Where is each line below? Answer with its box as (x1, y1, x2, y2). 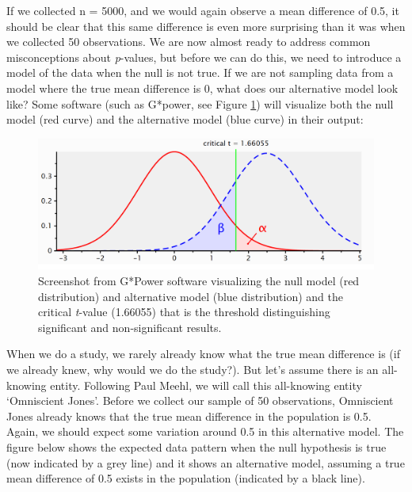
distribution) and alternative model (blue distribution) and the (38, 288, 343, 304)
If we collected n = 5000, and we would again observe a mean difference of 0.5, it (6, 2, 399, 18)
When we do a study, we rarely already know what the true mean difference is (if (6, 345, 400, 362)
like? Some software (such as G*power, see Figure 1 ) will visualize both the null (6, 95, 394, 112)
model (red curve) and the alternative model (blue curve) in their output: (6, 111, 364, 128)
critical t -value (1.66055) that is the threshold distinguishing (38, 303, 330, 320)
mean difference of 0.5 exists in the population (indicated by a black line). (6, 470, 365, 486)
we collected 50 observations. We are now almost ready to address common (6, 33, 371, 50)
